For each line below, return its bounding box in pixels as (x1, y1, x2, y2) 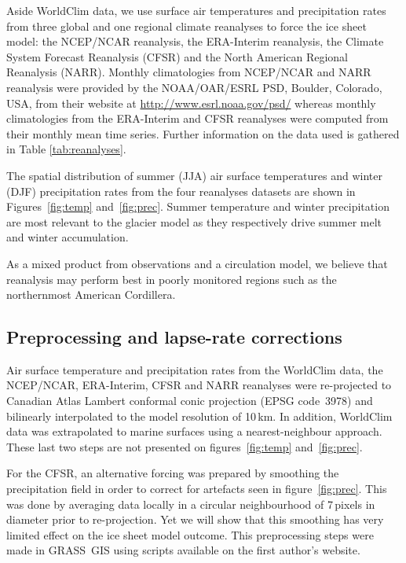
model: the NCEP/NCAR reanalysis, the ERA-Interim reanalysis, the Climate (6, 33, 384, 50)
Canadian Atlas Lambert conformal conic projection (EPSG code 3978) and (6, 392, 373, 409)
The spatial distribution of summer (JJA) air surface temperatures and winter (6, 167, 383, 183)
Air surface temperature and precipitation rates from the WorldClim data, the (6, 361, 383, 377)
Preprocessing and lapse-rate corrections (6, 325, 342, 349)
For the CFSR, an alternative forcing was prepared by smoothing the (6, 465, 339, 481)
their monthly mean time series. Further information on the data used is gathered (6, 125, 400, 142)
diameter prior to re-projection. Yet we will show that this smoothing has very (6, 511, 384, 528)
